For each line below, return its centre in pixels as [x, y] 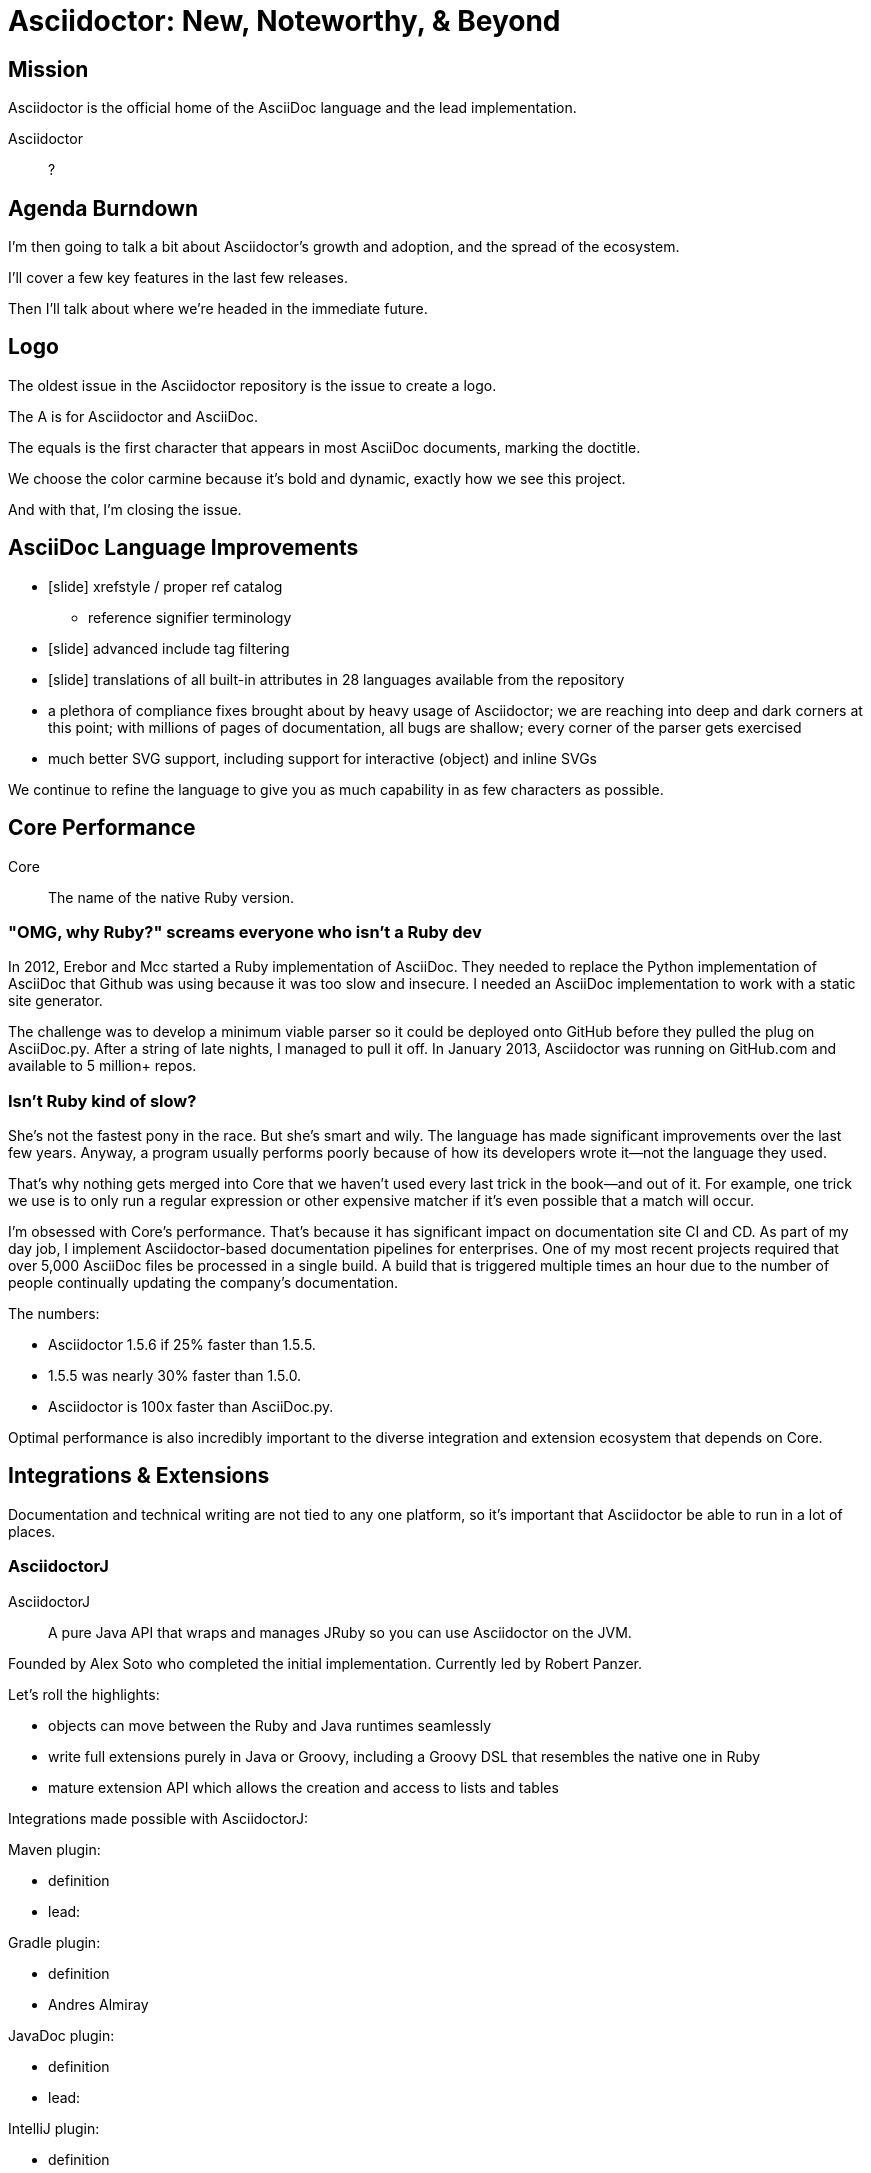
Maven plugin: [54, 1849]
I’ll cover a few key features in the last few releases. [178, 278]
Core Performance [102, 828]
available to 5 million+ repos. [102, 1066]
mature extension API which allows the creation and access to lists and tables [303, 1787]
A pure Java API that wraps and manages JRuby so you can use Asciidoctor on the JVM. [340, 1632]
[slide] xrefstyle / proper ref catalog [165, 586]
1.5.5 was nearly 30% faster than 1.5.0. [175, 1376]
